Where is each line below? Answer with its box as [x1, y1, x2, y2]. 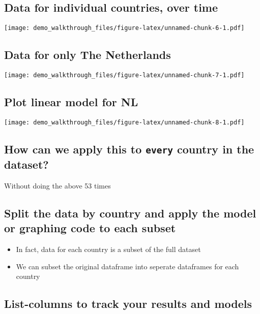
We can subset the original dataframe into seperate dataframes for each [16, 261, 239, 271]
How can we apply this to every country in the [4, 141, 254, 156]
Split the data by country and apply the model [4, 205, 256, 221]
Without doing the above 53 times [4, 180, 111, 191]
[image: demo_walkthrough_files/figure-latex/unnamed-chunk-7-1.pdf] [4, 72, 245, 79]
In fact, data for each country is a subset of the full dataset [16, 243, 201, 254]
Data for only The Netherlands [4, 47, 171, 62]
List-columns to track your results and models [4, 296, 252, 311]
